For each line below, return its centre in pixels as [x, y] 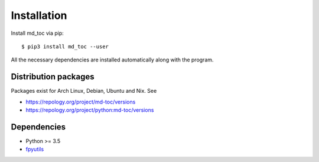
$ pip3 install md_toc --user [65, 46]
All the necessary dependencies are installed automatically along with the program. [112, 60]
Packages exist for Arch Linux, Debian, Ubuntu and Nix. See [84, 91]
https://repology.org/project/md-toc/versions [81, 102]
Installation [39, 15]
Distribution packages [53, 77]
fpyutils [35, 149]
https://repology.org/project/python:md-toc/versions [90, 110]
